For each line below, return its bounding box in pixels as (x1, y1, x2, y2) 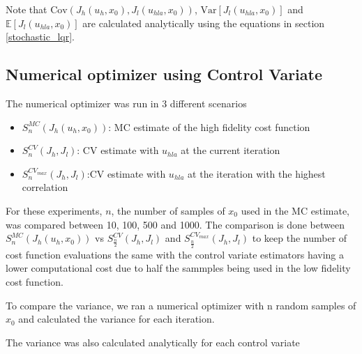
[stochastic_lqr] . (6, 29, 75, 44)
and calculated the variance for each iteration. (18, 311, 215, 326)
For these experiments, (6, 203, 103, 217)
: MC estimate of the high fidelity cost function (108, 119, 310, 134)
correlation (22, 180, 68, 194)
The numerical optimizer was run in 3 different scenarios (6, 95, 247, 110)
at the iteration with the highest (188, 166, 326, 180)
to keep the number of (252, 231, 347, 245)
